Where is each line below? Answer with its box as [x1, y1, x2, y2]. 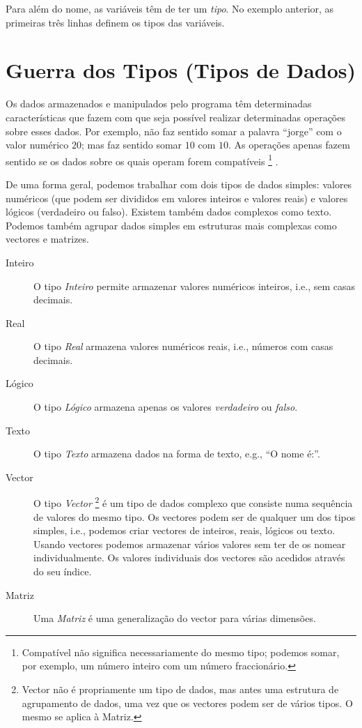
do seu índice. [33, 564, 92, 579]
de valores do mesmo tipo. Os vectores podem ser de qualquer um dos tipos [33, 509, 356, 524]
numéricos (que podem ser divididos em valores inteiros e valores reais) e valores [6, 190, 348, 205]
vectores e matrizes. [6, 232, 89, 246]
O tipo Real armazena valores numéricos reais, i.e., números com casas [33, 339, 333, 354]
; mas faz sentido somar [81, 137, 182, 152]
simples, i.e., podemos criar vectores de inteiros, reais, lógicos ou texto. [33, 523, 336, 538]
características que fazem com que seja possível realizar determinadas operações [6, 109, 345, 124]
